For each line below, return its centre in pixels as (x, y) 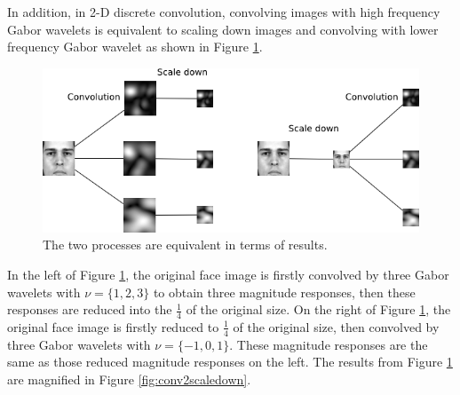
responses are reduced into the (90, 309)
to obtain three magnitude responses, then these (284, 292)
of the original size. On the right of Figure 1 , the (318, 309)
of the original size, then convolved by (336, 326)
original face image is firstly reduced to (113, 326)
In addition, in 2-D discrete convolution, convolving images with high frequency (224, 12)
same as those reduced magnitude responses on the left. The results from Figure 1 (230, 362)
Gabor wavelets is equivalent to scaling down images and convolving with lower (223, 29)
